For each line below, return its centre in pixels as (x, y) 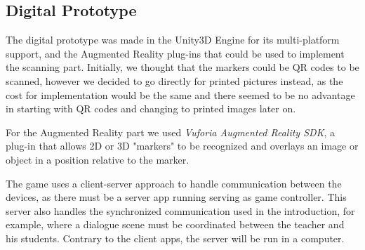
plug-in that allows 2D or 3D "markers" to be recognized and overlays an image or (182, 146)
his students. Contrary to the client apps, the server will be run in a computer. (175, 238)
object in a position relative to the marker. (98, 159)
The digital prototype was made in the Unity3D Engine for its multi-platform (173, 40)
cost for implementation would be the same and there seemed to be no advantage (180, 94)
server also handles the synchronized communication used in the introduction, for (180, 210)
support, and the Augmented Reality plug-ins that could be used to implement (175, 53)
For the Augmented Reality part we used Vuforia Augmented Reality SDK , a (170, 132)
